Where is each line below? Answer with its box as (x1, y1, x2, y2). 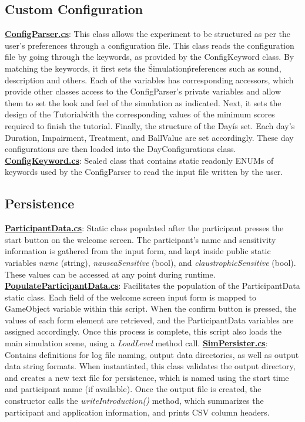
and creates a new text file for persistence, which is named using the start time (5, 371, 289, 383)
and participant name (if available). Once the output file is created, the (5, 383, 262, 395)
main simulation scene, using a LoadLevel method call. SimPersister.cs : (5, 337, 268, 349)
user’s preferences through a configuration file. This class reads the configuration (5, 39, 294, 51)
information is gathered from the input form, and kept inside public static (5, 245, 271, 257)
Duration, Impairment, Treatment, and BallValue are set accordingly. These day (5, 131, 294, 143)
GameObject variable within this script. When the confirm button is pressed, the (5, 302, 297, 315)
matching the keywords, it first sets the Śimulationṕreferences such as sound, (5, 62, 281, 74)
